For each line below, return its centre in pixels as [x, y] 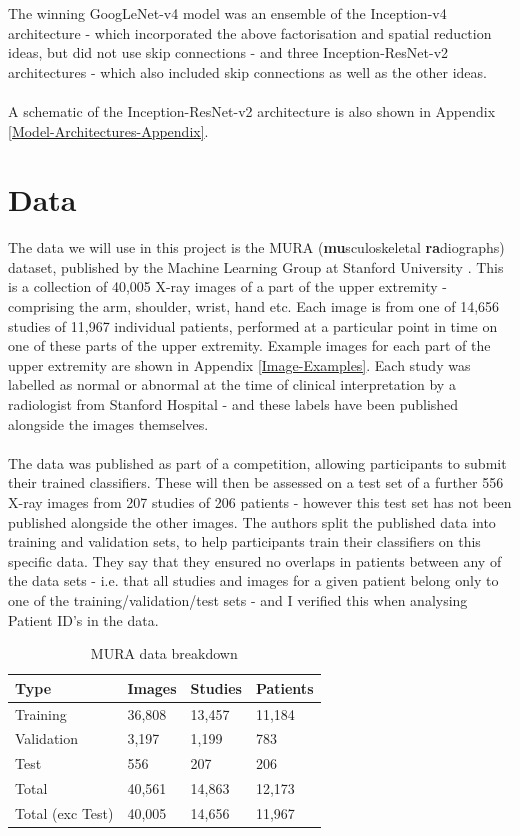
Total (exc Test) [64, 812]
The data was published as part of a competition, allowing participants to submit [257, 462]
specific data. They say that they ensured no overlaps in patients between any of [255, 560]
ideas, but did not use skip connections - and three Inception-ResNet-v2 [228, 52]
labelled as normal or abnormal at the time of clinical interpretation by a [232, 384]
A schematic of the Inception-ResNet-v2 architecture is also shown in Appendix [252, 110]
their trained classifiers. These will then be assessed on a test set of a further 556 [256, 482]
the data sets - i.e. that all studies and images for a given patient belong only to [253, 580]
